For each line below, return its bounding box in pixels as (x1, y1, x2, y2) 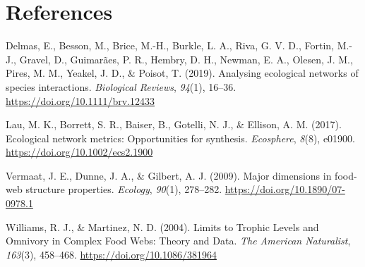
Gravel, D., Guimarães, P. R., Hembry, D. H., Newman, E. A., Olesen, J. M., (19, 51, 353, 66)
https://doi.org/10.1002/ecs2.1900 (6, 144, 153, 159)
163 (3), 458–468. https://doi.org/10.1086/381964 (6, 247, 217, 261)
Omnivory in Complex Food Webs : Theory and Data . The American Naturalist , (6, 233, 351, 248)
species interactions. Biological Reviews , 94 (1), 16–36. (6, 79, 237, 94)
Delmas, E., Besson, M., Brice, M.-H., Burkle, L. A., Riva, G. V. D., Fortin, (6, 38, 334, 53)
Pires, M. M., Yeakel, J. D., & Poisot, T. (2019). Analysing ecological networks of (6, 66, 359, 80)
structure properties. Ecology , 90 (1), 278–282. (25, 182, 222, 197)
